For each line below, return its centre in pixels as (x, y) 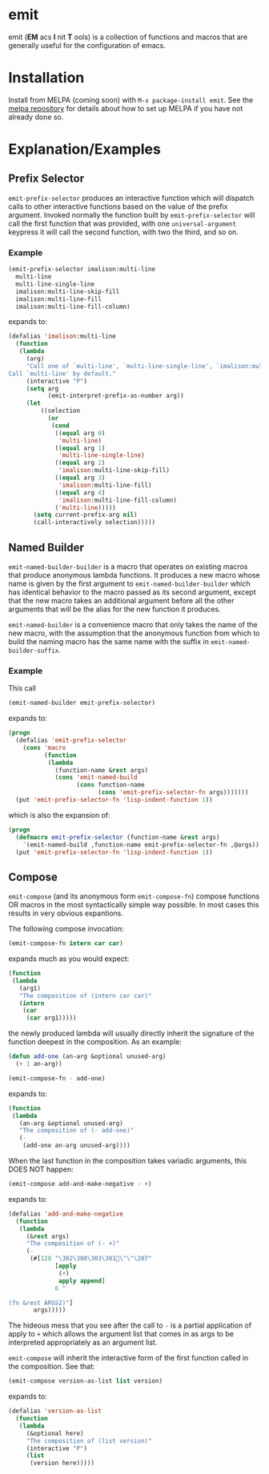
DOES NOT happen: (41, 1169)
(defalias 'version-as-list (55, 1411)
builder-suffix (34, 651)
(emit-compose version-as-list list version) (85, 1381)
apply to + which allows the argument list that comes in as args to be (121, 1334)
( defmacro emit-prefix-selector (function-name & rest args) (118, 837)
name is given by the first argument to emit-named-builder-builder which (129, 583)
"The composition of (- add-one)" (76, 1131)
